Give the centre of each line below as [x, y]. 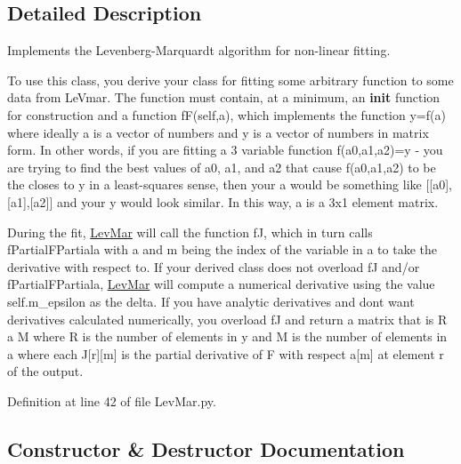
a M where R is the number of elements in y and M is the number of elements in [227, 336]
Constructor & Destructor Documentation [206, 448]
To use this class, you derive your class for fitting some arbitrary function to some [230, 80]
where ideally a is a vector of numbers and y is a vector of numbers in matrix [218, 132]
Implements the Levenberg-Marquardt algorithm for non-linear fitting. [199, 50]
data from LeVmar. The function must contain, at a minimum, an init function [224, 97]
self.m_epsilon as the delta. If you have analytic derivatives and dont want [211, 301]
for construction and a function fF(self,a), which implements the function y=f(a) [226, 114]
